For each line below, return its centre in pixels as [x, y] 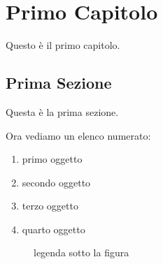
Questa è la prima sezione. [62, 111]
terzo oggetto [50, 206]
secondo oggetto [56, 182]
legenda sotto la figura [81, 252]
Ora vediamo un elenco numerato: [78, 135]
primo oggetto [52, 159]
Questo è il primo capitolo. [63, 45]
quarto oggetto [54, 229]
